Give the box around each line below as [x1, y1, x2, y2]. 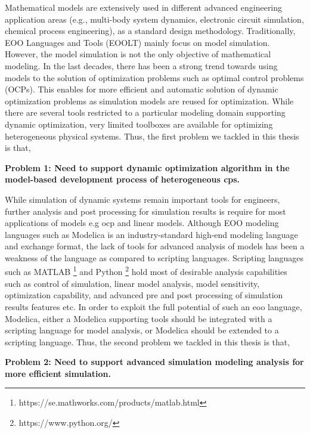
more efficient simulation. [5, 367, 111, 379]
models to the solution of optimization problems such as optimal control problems [5, 71, 304, 83]
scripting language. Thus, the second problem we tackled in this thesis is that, [5, 335, 290, 348]
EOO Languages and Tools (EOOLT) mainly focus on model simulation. [5, 36, 270, 48]
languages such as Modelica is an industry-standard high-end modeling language [5, 228, 298, 240]
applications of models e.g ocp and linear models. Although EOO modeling [5, 216, 279, 229]
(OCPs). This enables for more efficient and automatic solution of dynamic [5, 83, 278, 95]
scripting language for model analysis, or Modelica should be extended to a [5, 324, 279, 336]
